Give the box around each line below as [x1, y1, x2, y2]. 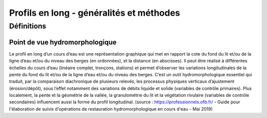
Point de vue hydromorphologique [9, 38, 117, 46]
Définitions [9, 22, 46, 30]
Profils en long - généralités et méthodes [9, 7, 180, 18]
